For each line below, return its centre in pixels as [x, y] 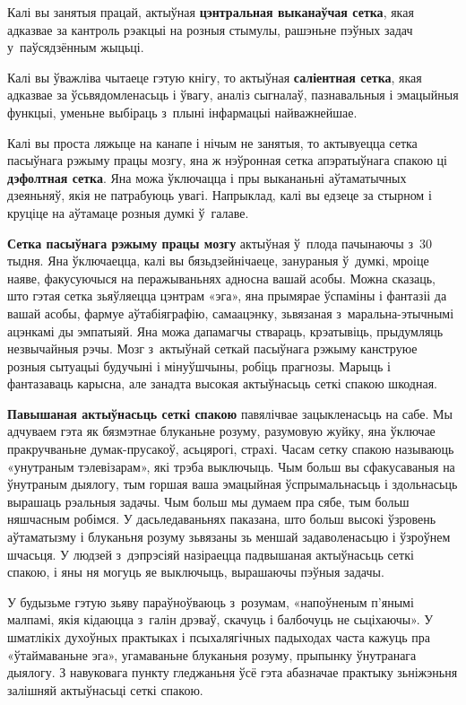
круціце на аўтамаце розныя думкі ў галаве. [128, 212]
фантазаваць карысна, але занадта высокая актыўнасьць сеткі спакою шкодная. [222, 383]
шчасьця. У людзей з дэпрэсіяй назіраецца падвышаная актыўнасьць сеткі [211, 554]
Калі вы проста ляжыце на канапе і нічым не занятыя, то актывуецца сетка [212, 142]
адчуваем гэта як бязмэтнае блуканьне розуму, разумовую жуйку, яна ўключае [221, 431]
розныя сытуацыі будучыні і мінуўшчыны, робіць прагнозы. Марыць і [199, 366]
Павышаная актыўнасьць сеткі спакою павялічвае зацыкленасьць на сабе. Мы [230, 413]
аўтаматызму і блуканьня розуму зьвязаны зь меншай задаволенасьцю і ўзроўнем [229, 537]
